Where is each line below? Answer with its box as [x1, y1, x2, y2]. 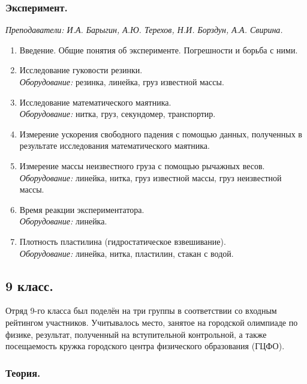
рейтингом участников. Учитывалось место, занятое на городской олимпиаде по [5, 316, 298, 328]
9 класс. [5, 276, 53, 295]
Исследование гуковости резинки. [19, 64, 143, 76]
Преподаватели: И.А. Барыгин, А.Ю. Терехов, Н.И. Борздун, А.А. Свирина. [5, 23, 283, 36]
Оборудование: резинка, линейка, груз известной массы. [19, 76, 224, 88]
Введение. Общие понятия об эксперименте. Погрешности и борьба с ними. [19, 43, 298, 56]
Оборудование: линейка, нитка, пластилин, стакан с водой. [19, 247, 234, 259]
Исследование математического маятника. [19, 95, 171, 108]
